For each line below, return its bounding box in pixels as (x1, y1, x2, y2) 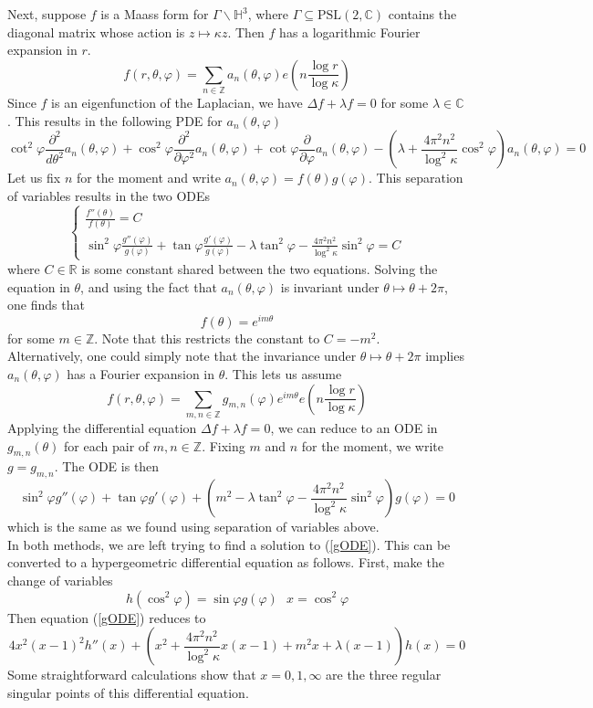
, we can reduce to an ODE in (270, 417, 438, 437)
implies (425, 346, 464, 365)
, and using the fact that (80, 277, 217, 296)
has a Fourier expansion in (67, 365, 215, 384)
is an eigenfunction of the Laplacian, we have (51, 93, 303, 112)
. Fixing (202, 436, 245, 455)
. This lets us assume (224, 365, 342, 384)
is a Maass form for (100, 5, 209, 23)
